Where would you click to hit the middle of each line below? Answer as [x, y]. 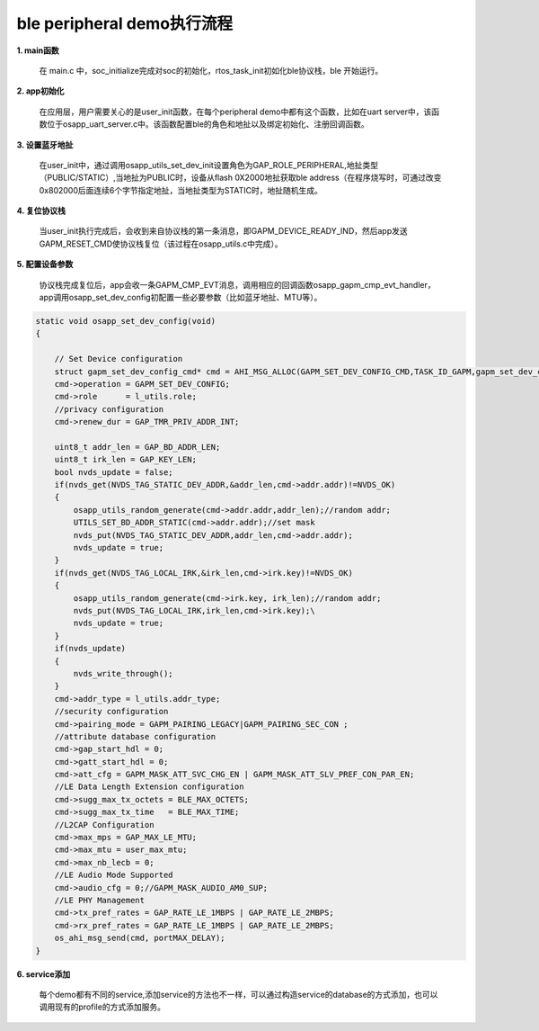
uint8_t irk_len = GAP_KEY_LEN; [126, 460]
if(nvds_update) [90, 649]
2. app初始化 [40, 91]
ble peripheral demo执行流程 [125, 23]
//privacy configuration [109, 409]
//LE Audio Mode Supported [114, 875]
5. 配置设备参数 [45, 264]
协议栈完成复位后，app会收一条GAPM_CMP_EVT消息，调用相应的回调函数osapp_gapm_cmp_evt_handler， [237, 284]
